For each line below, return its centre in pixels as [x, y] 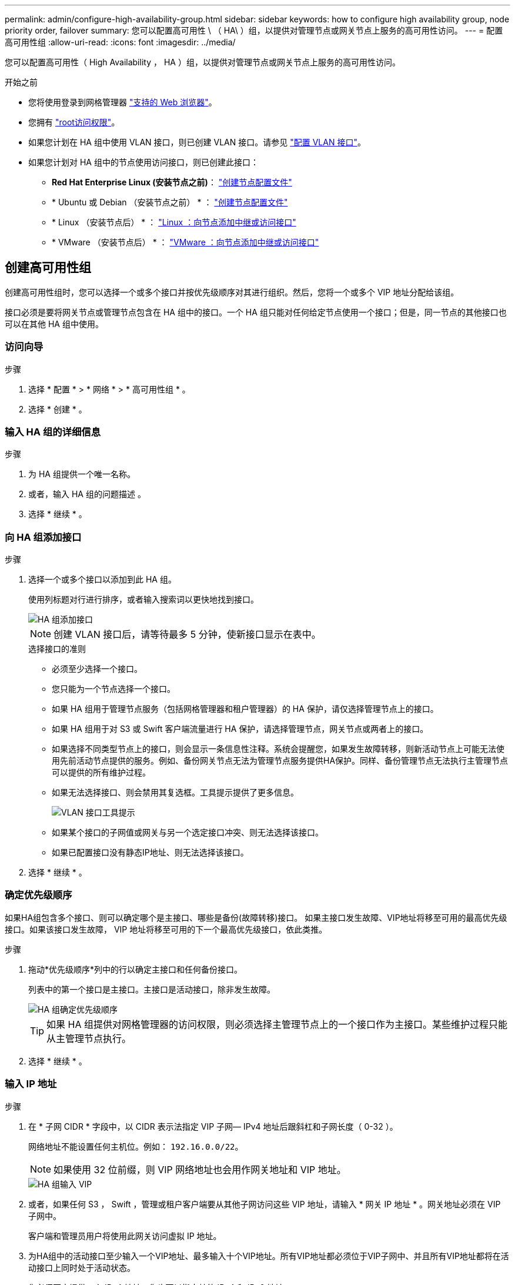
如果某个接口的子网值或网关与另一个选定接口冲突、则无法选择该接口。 [188, 833]
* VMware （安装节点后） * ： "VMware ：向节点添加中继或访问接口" [185, 242]
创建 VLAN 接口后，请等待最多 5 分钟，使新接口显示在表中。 [187, 635]
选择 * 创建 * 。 [58, 409]
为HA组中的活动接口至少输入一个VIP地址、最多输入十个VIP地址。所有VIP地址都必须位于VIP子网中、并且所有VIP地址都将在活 [269, 1256]
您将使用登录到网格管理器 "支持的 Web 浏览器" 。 [123, 102]
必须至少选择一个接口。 [97, 669]
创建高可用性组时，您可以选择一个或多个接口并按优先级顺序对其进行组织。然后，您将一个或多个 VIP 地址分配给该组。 [232, 292]
